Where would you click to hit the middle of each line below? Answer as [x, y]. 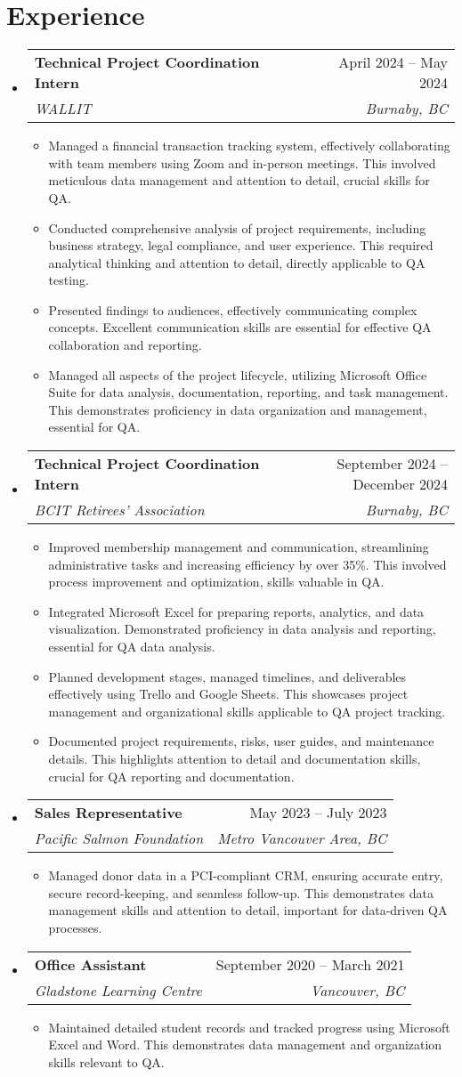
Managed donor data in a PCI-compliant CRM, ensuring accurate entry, [246, 875]
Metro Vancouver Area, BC [302, 838]
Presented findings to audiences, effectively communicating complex [233, 309]
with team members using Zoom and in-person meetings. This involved [242, 162]
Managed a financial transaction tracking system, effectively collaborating [249, 146]
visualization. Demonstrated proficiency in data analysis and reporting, [242, 629]
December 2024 [400, 484]
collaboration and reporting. [125, 345]
